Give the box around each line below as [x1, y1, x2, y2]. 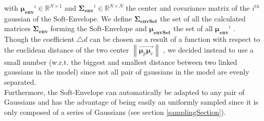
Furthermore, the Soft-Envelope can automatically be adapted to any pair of [4, 86, 245, 97]
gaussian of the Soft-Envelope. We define [4, 13, 132, 23]
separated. [4, 76, 36, 87]
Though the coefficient [4, 34, 74, 44]
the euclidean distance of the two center [4, 44, 129, 55]
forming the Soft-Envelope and [50, 23, 147, 34]
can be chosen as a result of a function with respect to [90, 34, 260, 44]
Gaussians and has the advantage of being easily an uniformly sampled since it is [4, 96, 258, 107]
